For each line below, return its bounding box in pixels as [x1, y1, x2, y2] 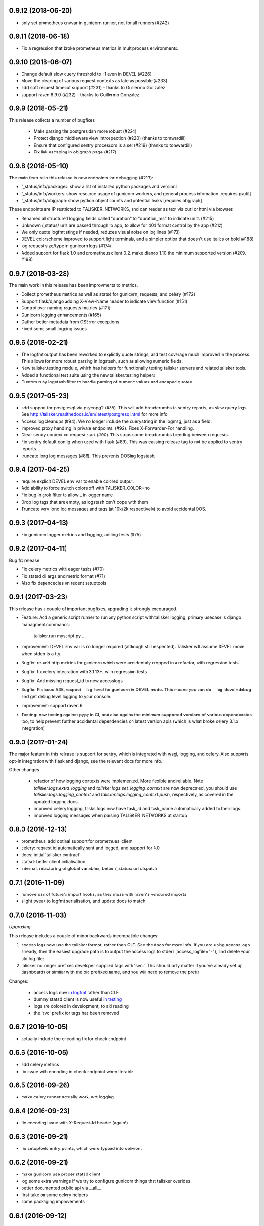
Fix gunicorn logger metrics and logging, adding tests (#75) [21, 531, 141, 537]
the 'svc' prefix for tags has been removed [33, 1010, 119, 1016]
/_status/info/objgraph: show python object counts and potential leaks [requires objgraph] [21, 198, 202, 204]
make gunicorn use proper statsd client [21, 1171, 100, 1177]
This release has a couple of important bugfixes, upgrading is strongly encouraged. [9, 606, 177, 612]
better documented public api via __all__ [21, 1185, 102, 1191]
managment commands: [21, 621, 70, 627]
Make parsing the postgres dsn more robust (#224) [33, 128, 137, 134]
